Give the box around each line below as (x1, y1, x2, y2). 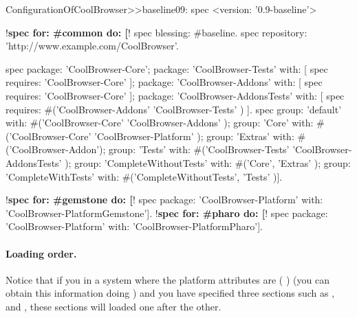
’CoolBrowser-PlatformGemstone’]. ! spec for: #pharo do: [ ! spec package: (6, 205, 328, 220)
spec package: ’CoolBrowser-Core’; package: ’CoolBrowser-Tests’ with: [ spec (6, 61, 328, 76)
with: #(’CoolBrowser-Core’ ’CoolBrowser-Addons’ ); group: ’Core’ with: (6, 115, 314, 130)
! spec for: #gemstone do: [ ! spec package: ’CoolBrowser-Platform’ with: (6, 192, 323, 207)
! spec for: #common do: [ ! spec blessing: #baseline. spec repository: (6, 25, 307, 39)
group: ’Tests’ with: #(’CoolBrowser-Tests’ (109, 142, 290, 157)
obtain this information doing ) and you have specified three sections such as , (6, 286, 335, 300)
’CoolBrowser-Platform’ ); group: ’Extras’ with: (94, 128, 294, 143)
